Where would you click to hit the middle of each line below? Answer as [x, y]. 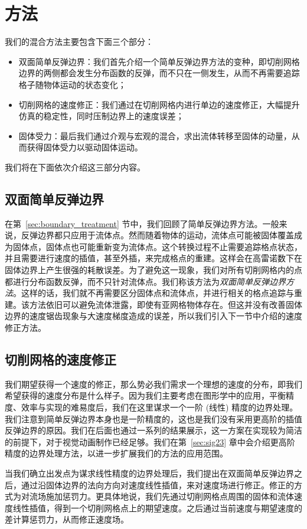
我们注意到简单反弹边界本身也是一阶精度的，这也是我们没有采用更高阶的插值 [153, 418]
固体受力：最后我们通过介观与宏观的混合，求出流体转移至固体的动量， [155, 135]
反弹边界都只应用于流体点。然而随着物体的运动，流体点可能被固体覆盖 [157, 235]
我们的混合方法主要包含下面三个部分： [79, 42]
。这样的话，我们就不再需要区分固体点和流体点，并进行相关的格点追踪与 [153, 293]
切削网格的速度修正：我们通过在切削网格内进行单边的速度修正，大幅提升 [159, 104]
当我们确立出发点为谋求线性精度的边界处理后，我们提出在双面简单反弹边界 [149, 473]
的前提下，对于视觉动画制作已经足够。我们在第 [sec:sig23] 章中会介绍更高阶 [150, 441]
